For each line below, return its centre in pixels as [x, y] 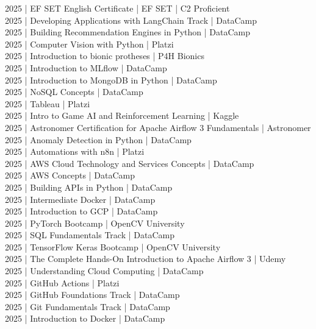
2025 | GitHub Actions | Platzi [62, 282]
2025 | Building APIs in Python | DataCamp [89, 187]
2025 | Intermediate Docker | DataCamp [80, 199]
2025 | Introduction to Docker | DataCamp [85, 318]
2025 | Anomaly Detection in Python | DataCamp [98, 139]
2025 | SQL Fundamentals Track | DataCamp [90, 235]
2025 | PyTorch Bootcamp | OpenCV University [95, 223]
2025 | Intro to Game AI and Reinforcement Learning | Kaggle [122, 115]
